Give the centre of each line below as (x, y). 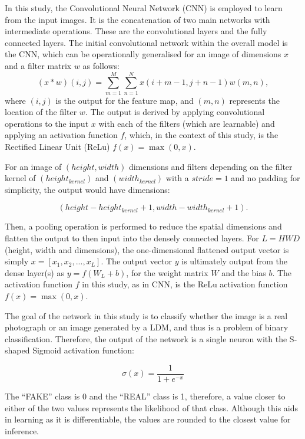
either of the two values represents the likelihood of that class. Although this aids (152, 407)
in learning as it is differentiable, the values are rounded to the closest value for (148, 419)
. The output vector (137, 261)
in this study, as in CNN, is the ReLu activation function (185, 284)
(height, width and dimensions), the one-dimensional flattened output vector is (147, 249)
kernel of (20, 178)
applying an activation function (61, 135)
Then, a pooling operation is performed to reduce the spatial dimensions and (143, 226)
